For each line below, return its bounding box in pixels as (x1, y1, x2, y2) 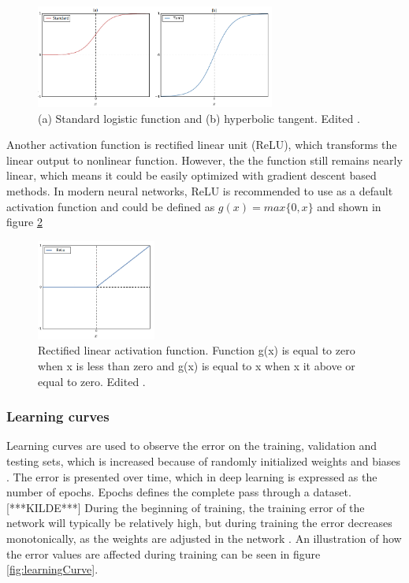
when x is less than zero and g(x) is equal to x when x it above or (38, 357, 355, 373)
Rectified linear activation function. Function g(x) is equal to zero (38, 342, 355, 358)
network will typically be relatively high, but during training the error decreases (6, 514, 392, 531)
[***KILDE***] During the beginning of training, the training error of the (6, 499, 365, 515)
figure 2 (6, 214, 43, 230)
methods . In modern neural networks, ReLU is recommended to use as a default (6, 182, 393, 199)
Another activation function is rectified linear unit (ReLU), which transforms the (6, 136, 397, 153)
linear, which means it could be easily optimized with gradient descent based (6, 167, 377, 184)
